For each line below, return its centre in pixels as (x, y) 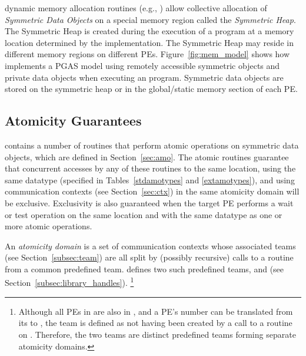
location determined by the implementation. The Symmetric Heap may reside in (149, 42)
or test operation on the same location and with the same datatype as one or (144, 214)
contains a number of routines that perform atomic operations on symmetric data (152, 145)
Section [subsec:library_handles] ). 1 (69, 282)
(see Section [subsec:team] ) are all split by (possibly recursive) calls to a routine (149, 257)
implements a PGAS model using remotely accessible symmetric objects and (142, 65)
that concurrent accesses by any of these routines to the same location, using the (150, 168)
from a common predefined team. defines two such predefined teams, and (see (144, 268)
